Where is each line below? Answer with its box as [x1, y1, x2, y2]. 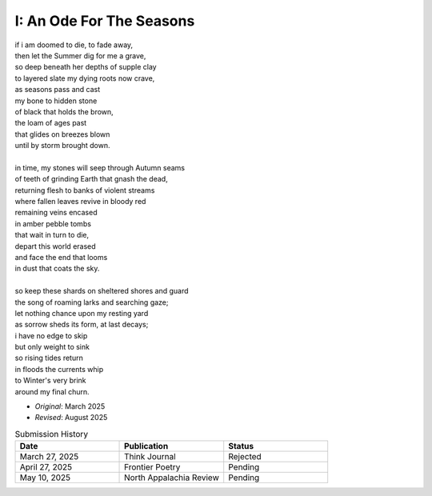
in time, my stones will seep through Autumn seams [14, 162, 186, 172]
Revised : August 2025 [34, 413, 108, 422]
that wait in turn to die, [14, 230, 90, 240]
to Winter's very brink [14, 376, 87, 386]
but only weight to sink [14, 342, 90, 352]
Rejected [228, 451, 262, 462]
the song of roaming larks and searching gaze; [14, 297, 169, 307]
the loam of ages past [14, 118, 87, 128]
